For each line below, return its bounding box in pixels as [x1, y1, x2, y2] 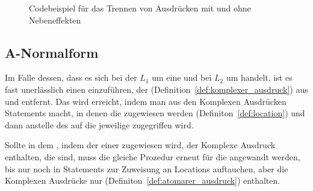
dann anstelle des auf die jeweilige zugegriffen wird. [5, 118, 194, 131]
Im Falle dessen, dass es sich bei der [5, 71, 137, 84]
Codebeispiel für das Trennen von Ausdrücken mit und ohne [29, 2, 251, 14]
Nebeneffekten [29, 13, 81, 26]
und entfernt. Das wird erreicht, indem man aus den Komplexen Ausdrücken [5, 95, 287, 107]
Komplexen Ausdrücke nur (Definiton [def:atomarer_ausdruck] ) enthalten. [5, 174, 280, 187]
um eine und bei [152, 71, 212, 84]
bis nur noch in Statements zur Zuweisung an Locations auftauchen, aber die [5, 162, 288, 175]
